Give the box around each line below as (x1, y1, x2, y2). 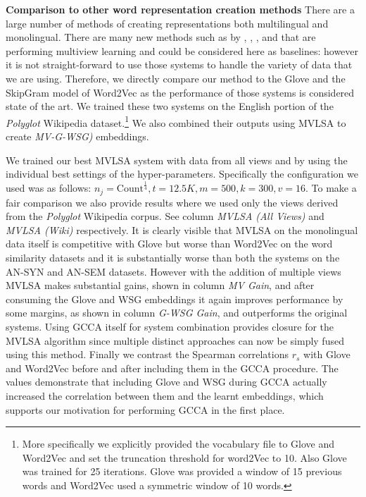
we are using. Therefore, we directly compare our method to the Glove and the (6, 70, 346, 85)
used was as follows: (6, 180, 91, 195)
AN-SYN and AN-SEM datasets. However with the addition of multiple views (6, 264, 341, 278)
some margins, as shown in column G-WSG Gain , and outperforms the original (6, 305, 348, 320)
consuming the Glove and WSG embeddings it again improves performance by (6, 291, 343, 306)
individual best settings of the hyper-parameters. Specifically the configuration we (6, 166, 359, 181)
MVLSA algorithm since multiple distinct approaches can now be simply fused (6, 333, 344, 348)
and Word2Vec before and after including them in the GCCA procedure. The (6, 360, 339, 375)
